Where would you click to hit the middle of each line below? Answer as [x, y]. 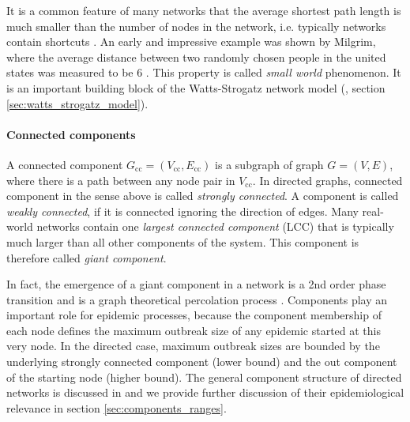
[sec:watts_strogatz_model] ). [77, 103]
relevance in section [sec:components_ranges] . [117, 407]
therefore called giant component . [87, 257]
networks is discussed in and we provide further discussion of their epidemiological [205, 392]
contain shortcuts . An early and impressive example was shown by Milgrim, [191, 41]
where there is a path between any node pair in [121, 180]
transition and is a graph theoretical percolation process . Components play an [197, 299]
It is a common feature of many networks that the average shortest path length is [204, 10]
